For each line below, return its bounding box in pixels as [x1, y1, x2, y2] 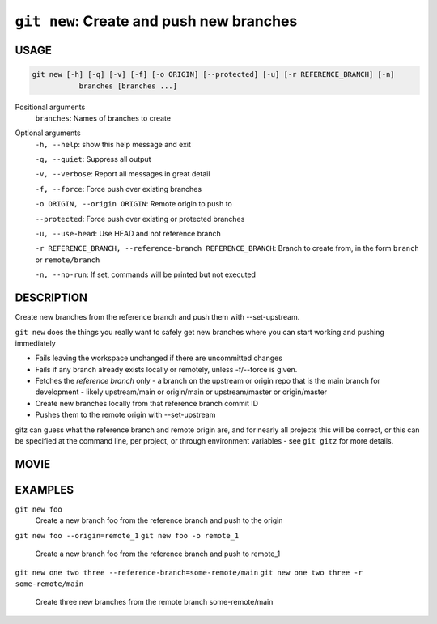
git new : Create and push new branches [15, 12, 298, 30]
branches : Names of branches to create [35, 113, 172, 123]
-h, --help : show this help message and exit [35, 139, 192, 149]
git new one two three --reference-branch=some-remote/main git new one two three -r [15, 567, 363, 577]
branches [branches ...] [78, 81, 178, 91]
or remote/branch [35, 255, 100, 265]
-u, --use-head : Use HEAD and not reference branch [35, 229, 222, 239]
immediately [15, 338, 56, 348]
